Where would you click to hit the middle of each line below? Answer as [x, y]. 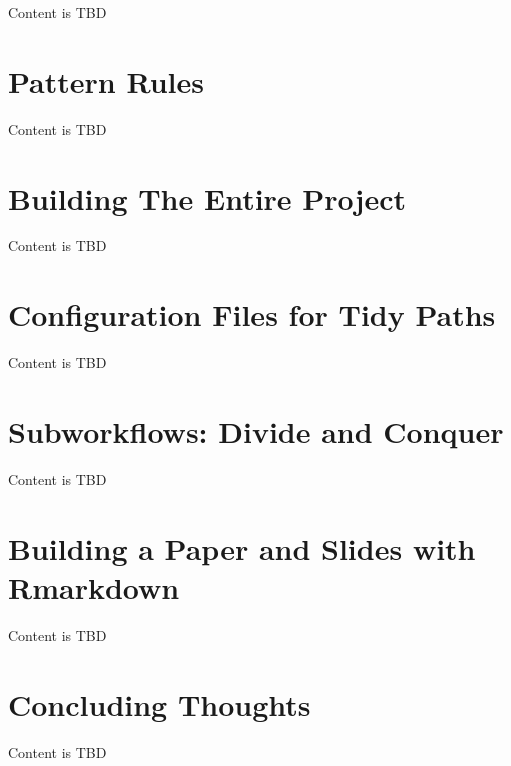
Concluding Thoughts [159, 703]
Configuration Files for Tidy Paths [252, 314]
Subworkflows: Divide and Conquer [256, 430]
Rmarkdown [94, 586]
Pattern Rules [106, 80]
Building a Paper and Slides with [242, 547]
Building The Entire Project [207, 197]
